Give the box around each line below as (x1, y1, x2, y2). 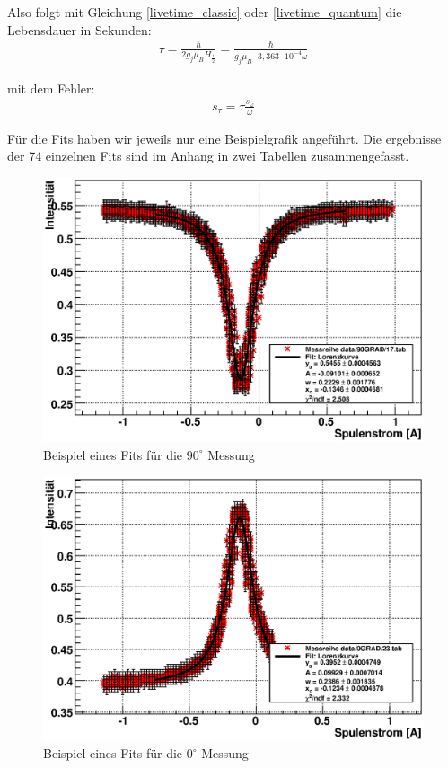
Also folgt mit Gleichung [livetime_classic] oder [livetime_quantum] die (7, 3, 402, 21)
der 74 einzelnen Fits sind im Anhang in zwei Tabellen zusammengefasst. (7, 146, 409, 165)
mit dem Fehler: (7, 78, 95, 97)
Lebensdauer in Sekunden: (7, 20, 152, 39)
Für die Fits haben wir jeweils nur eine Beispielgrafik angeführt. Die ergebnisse (7, 128, 442, 147)
